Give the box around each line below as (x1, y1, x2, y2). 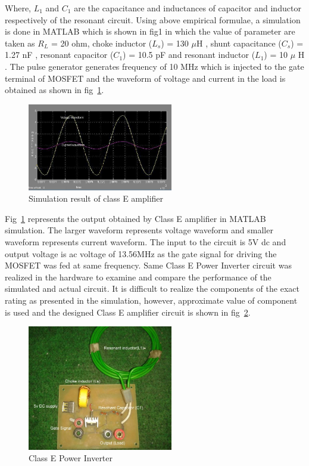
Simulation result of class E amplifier (29, 192, 164, 205)
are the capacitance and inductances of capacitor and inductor (74, 2, 301, 14)
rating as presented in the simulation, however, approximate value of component (5, 294, 298, 306)
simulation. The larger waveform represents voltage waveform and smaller (5, 224, 273, 236)
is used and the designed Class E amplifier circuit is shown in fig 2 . (5, 305, 251, 318)
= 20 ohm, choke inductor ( (51, 36, 152, 49)
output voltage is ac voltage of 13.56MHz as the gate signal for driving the (5, 247, 277, 260)
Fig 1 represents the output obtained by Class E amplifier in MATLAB (5, 212, 266, 224)
